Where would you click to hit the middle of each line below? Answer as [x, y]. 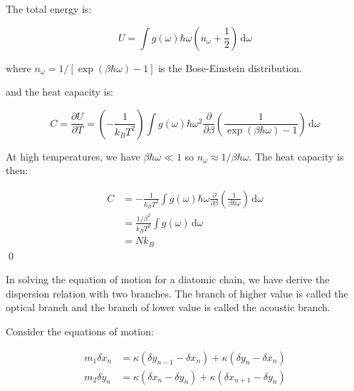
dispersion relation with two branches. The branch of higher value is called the [177, 293]
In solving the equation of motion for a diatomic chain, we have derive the [168, 279]
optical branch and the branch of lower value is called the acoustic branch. [168, 307]
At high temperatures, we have [73, 156]
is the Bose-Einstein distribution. [230, 67]
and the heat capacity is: [59, 92]
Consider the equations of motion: [80, 331]
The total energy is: [49, 9]
